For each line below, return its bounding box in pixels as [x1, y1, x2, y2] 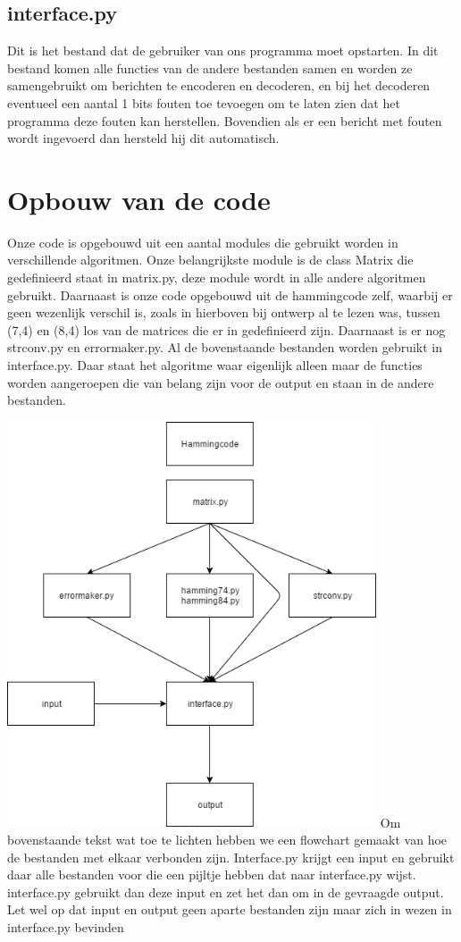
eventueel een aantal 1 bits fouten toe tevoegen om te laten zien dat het [7, 93, 400, 112]
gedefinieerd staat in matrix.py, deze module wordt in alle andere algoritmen [7, 268, 426, 287]
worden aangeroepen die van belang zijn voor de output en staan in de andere [7, 373, 434, 391]
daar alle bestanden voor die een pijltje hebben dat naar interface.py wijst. [7, 865, 416, 884]
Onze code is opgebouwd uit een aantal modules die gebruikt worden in [7, 232, 398, 251]
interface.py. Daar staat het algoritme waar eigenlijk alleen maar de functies [7, 356, 423, 374]
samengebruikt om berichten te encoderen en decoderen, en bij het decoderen [7, 76, 431, 95]
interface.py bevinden [7, 917, 124, 936]
